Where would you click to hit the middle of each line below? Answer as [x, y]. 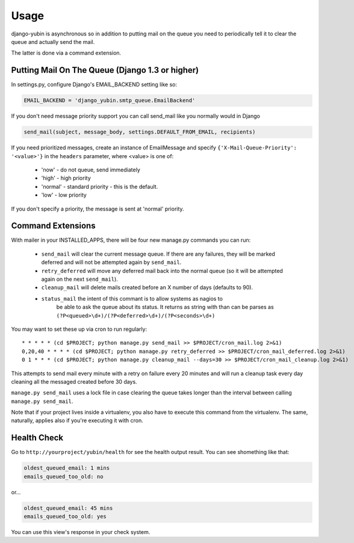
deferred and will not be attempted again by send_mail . [111, 262]
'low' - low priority [64, 195]
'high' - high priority [66, 178]
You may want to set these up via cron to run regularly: [79, 329]
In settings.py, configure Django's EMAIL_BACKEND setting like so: [94, 85]
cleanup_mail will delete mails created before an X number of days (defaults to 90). [147, 287]
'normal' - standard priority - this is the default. [100, 186]
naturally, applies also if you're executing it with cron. [77, 420]
